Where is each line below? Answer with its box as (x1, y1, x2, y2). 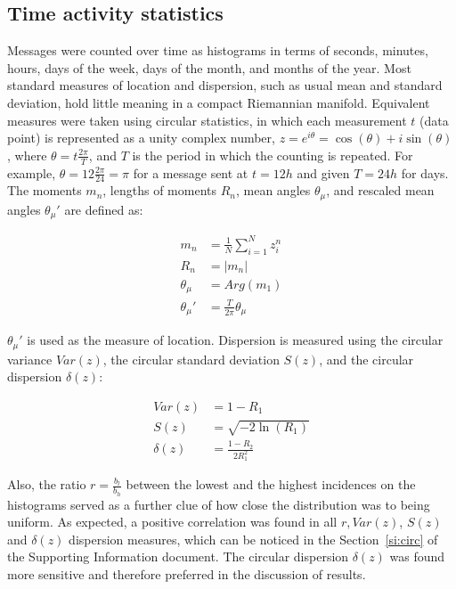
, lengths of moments (102, 181, 216, 200)
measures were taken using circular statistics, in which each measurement (7, 110, 407, 129)
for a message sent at (133, 163, 248, 182)
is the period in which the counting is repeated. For (132, 145, 413, 164)
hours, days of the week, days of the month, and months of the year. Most (7, 58, 411, 77)
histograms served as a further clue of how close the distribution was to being (7, 495, 430, 513)
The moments (7, 181, 82, 200)
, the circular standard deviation (102, 349, 280, 368)
